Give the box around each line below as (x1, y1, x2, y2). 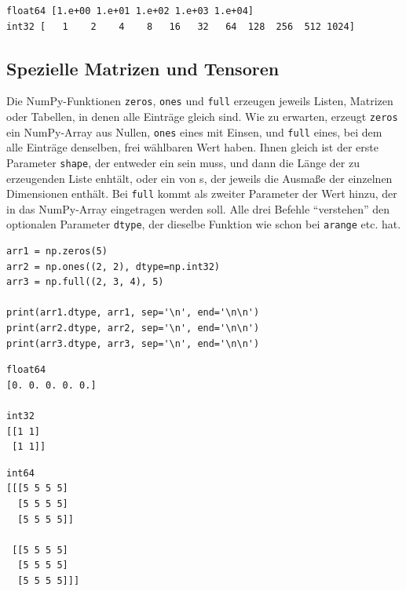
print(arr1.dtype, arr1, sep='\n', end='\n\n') (6, 307, 260, 319)
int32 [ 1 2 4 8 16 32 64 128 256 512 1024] (6, 20, 355, 32)
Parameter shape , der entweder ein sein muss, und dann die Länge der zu (6, 154, 360, 170)
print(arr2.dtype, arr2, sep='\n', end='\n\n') (6, 323, 260, 334)
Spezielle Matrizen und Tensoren (6, 56, 280, 80)
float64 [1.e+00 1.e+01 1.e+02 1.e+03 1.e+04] (6, 5, 254, 16)
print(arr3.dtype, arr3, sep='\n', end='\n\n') (6, 337, 260, 349)
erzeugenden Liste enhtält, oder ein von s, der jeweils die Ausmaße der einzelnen (6, 170, 393, 186)
